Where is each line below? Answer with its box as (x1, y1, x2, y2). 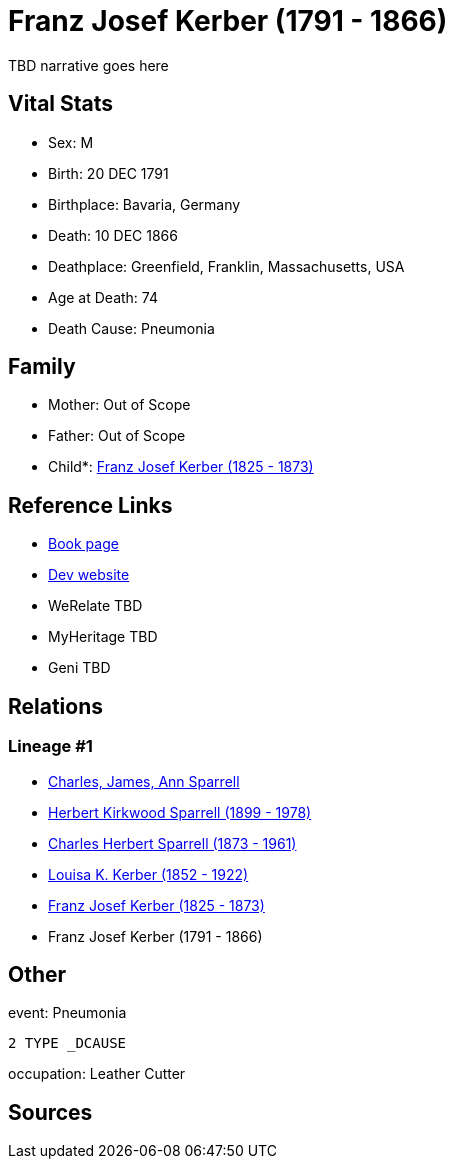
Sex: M (48, 133, 94, 151)
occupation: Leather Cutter (8, 1065, 186, 1083)
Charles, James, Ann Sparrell (48, 772, 240, 790)
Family (8, 354, 76, 380)
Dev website (48, 566, 130, 584)
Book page (48, 535, 119, 553)
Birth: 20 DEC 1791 (48, 164, 169, 182)
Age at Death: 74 (48, 288, 158, 306)
